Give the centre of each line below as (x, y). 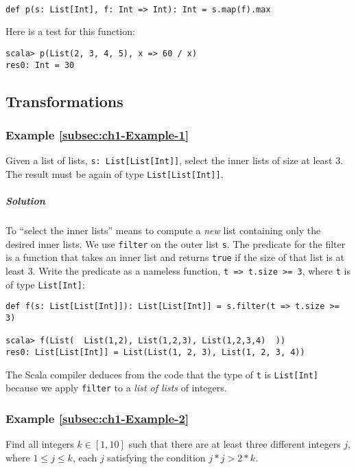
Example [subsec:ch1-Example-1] (97, 134)
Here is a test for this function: (70, 31)
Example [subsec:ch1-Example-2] (97, 418)
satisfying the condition (156, 457)
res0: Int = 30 (40, 65)
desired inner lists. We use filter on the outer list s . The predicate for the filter (176, 243)
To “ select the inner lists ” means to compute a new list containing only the (163, 230)
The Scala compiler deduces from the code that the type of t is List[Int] (162, 374)
